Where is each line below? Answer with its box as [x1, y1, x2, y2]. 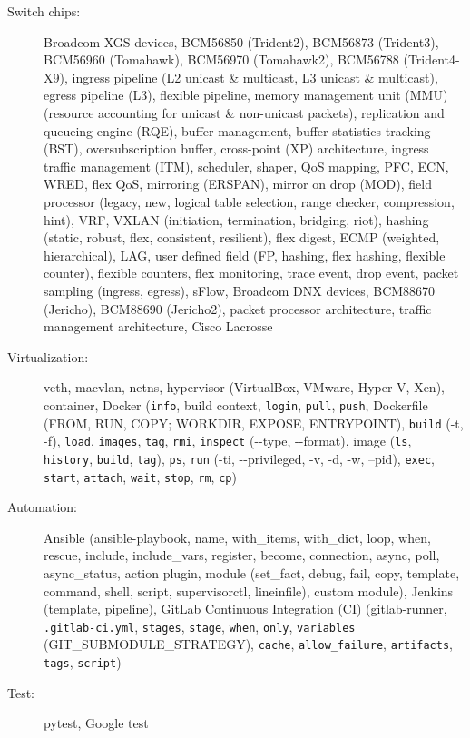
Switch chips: [7, 2, 81, 20]
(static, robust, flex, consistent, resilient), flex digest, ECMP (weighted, [44, 228, 440, 247]
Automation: [7, 497, 78, 517]
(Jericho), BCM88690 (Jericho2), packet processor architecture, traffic [44, 299, 432, 318]
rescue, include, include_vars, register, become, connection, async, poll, [44, 546, 440, 565]
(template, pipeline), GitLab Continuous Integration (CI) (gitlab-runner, [44, 599, 447, 618]
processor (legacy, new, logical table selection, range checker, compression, [44, 192, 455, 211]
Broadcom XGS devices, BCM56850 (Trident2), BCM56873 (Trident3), [44, 32, 439, 51]
